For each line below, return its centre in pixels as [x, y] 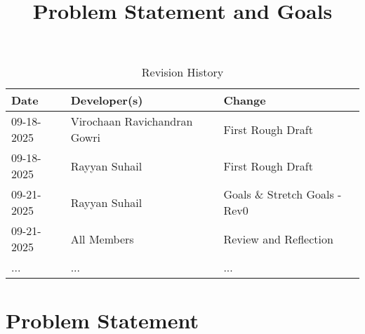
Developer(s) [107, 100]
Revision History [182, 72]
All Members [102, 239]
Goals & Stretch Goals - [283, 194]
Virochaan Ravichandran [132, 121]
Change [245, 100]
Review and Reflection [278, 239]
